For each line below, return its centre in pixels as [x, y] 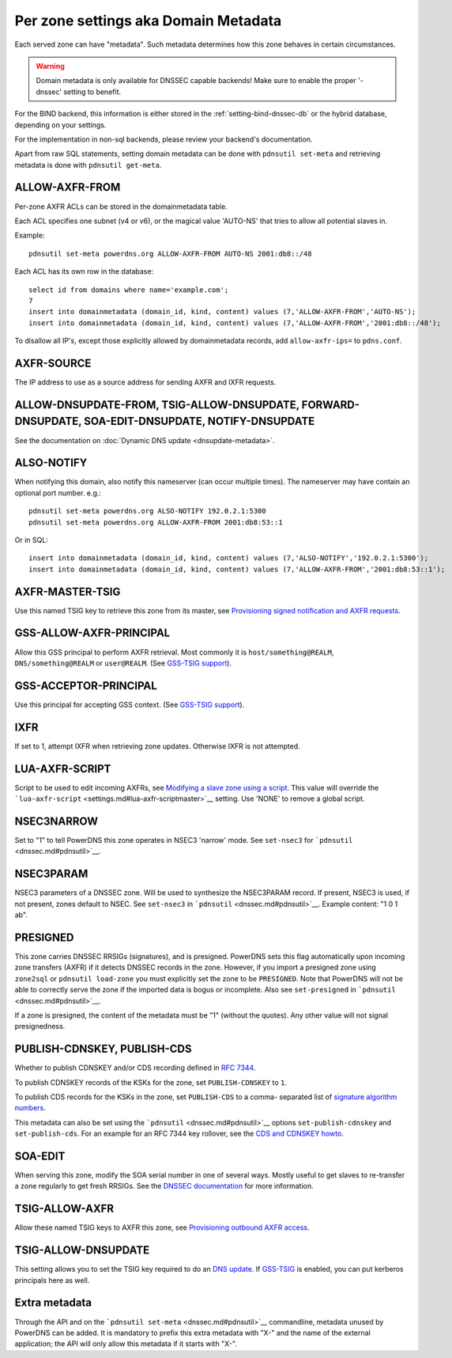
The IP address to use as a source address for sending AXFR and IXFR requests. [145, 382]
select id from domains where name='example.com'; [129, 290]
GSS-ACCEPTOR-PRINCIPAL [86, 686]
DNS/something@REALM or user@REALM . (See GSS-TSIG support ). [123, 663]
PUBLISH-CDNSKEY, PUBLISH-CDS [103, 1049]
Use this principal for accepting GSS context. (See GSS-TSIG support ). [130, 704]
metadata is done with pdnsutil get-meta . [88, 165]
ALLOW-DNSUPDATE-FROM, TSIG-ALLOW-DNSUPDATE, [157, 405]
